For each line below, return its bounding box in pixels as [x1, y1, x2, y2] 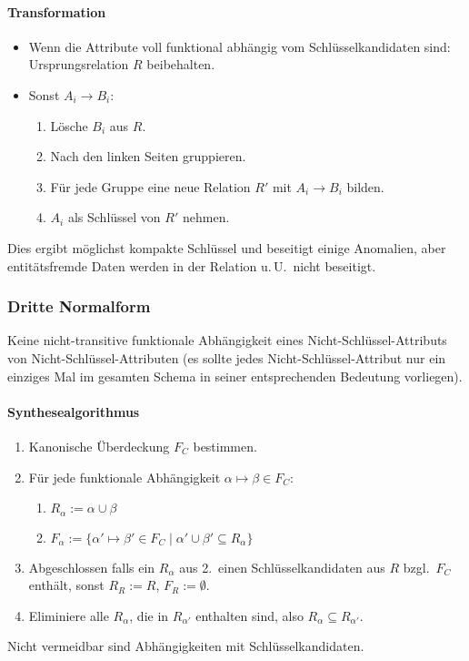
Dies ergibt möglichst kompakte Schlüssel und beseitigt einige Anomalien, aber [7, 238, 446, 257]
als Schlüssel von [67, 208, 161, 227]
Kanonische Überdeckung [28, 436, 170, 455]
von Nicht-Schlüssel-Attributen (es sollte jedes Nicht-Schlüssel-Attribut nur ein [7, 348, 446, 367]
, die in [129, 605, 169, 625]
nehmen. [182, 208, 230, 227]
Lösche [50, 116, 88, 135]
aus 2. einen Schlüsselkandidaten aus [179, 557, 385, 576]
